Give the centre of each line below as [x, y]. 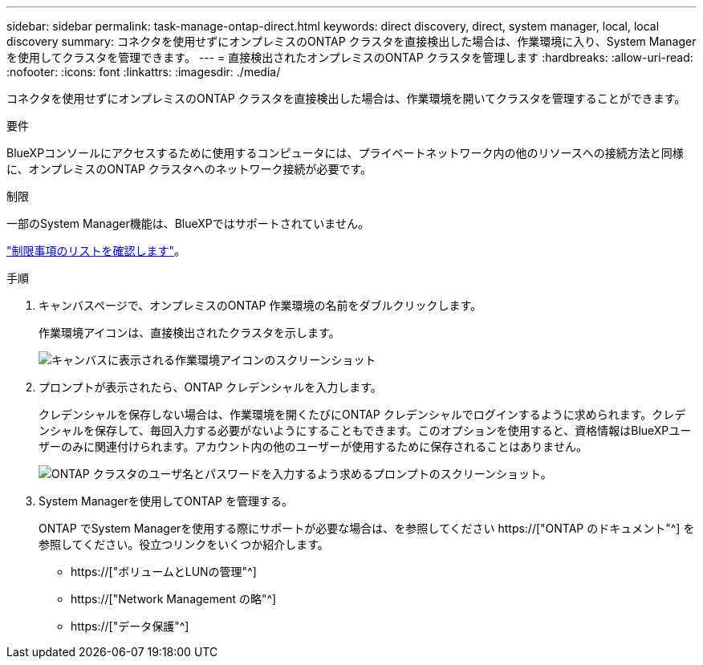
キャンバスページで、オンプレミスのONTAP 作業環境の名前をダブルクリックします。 [260, 305]
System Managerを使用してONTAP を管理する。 [166, 501]
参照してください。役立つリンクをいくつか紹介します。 [184, 544]
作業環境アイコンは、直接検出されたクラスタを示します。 [189, 332]
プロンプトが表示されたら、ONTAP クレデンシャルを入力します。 [210, 387]
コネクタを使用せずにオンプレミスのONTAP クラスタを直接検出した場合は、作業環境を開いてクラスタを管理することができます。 [346, 98]
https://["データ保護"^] [130, 626]
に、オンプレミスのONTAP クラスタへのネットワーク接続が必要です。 [189, 169]
